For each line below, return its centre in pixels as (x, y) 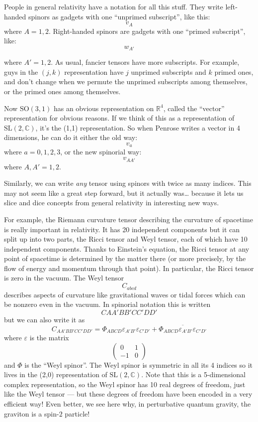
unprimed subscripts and (169, 71)
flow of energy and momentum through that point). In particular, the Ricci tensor (129, 268)
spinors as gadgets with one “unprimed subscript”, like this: (119, 16)
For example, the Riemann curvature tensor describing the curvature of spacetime (129, 219)
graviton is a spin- (32, 413)
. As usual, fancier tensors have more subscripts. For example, (145, 62)
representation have (94, 71)
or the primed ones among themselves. (62, 91)
